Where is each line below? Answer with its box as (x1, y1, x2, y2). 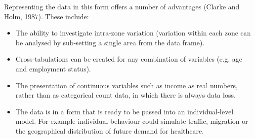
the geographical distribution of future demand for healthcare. (15, 125, 204, 136)
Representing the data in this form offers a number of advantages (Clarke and (4, 1, 240, 11)
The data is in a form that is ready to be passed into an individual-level (15, 106, 234, 116)
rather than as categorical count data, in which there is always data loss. (15, 90, 236, 100)
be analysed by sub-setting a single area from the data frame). (15, 37, 205, 47)
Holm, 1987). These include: (4, 11, 89, 21)
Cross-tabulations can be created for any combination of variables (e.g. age (15, 54, 242, 64)
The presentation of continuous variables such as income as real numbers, (15, 80, 238, 90)
